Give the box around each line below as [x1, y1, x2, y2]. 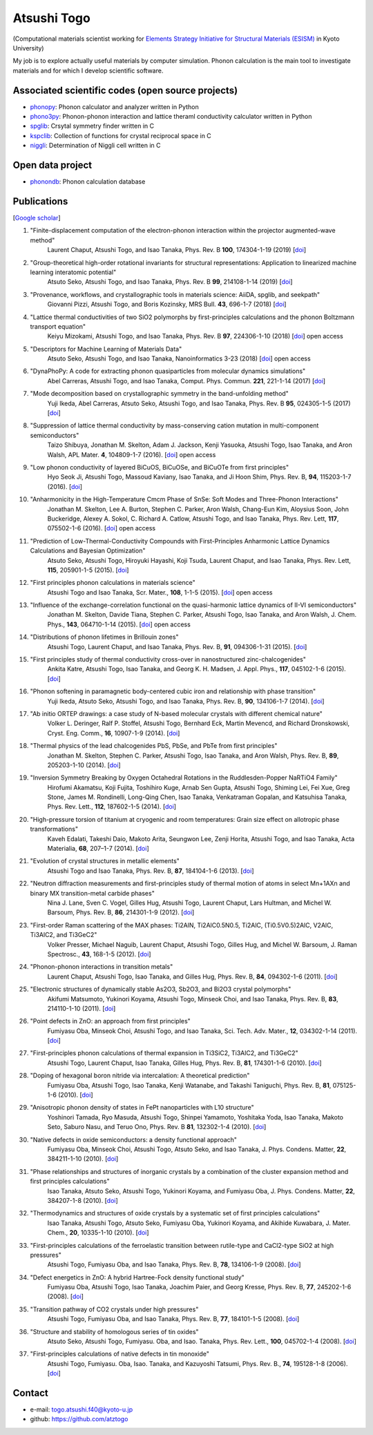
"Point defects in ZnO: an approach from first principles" [30, 1017, 191, 1025]
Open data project [12, 160, 93, 171]
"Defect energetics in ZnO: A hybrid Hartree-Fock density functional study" [30, 1273, 245, 1281]
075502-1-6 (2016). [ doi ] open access [47, 524, 155, 532]
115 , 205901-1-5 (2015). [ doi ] [47, 566, 129, 574]
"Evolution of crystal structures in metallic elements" [30, 857, 180, 865]
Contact [12, 1387, 48, 1398]
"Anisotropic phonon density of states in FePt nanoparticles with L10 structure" [30, 1104, 255, 1112]
